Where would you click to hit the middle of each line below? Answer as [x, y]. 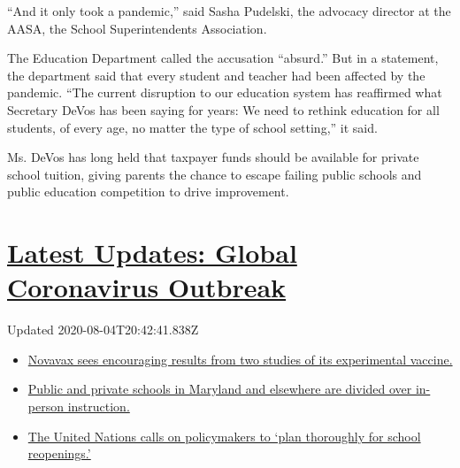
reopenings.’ [59, 453]
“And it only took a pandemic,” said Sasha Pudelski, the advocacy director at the [229, 11]
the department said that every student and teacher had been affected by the [216, 75]
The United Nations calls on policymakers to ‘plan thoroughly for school [224, 436]
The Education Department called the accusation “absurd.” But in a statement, [223, 58]
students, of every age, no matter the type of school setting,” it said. [192, 127]
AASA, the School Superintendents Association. [137, 28]
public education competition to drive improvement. [148, 192]
